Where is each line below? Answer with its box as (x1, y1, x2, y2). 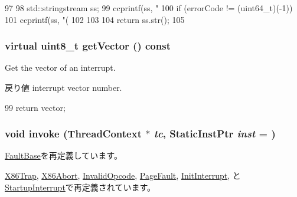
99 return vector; (5, 101, 66, 113)
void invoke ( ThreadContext (5, 126, 142, 141)
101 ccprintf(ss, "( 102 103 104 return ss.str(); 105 (5, 13, 185, 25)
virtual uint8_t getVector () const (5, 38, 171, 53)
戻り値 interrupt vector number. (5, 81, 122, 93)
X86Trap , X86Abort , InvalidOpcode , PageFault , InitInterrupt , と (5, 169, 241, 181)
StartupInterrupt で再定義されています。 (5, 180, 156, 193)
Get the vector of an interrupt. (5, 61, 116, 74)
